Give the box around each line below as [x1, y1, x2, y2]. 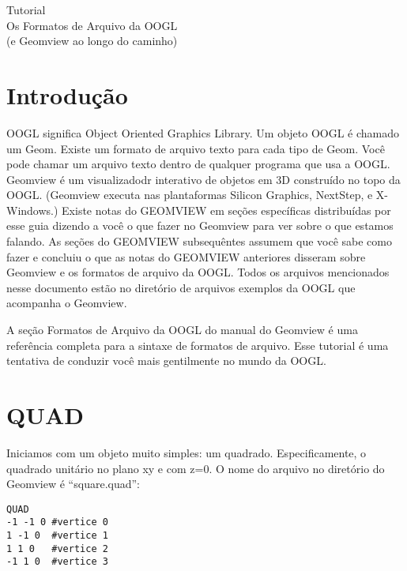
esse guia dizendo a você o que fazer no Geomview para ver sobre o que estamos [6, 217, 394, 234]
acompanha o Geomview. [6, 295, 127, 311]
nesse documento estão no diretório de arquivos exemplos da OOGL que [6, 279, 356, 295]
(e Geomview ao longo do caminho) [6, 32, 178, 49]
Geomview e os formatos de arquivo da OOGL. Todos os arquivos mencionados [6, 264, 390, 280]
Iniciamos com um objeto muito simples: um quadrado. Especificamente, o [6, 444, 367, 460]
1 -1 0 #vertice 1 [6, 530, 108, 542]
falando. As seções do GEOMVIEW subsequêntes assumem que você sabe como [6, 233, 392, 250]
